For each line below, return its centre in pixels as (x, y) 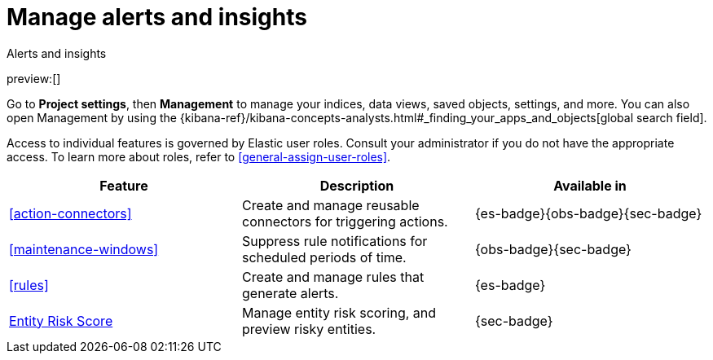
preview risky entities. (309, 329)
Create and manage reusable (330, 205)
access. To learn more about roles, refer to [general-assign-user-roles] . (199, 156)
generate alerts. (290, 293)
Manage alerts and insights (157, 17)
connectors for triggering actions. (345, 221)
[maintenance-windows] (84, 249)
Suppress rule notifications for (334, 241)
